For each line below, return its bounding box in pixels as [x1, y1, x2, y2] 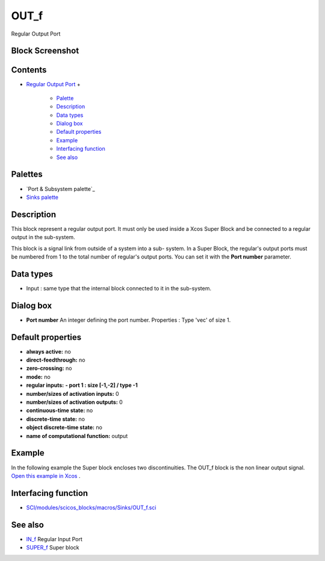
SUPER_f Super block [26, 544, 79, 551]
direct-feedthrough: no [26, 356, 85, 364]
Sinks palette [26, 193, 58, 201]
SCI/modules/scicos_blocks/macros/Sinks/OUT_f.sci [26, 504, 156, 511]
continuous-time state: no [26, 407, 93, 414]
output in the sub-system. [11, 234, 75, 241]
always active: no [26, 348, 72, 355]
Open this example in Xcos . [11, 472, 81, 479]
